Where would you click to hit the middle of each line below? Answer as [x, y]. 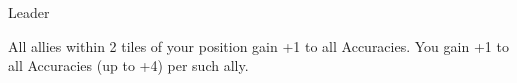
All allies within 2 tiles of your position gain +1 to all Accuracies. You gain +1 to [258, 45]
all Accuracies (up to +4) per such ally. [128, 65]
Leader [29, 12]
